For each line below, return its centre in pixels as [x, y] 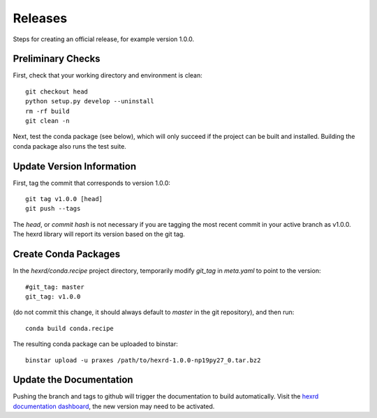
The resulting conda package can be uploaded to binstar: [95, 344]
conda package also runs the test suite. [70, 146]
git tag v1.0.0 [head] [64, 199]
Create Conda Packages [67, 254]
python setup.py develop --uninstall [90, 102]
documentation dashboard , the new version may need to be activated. [114, 406]
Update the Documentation [73, 380]
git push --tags [53, 209]
